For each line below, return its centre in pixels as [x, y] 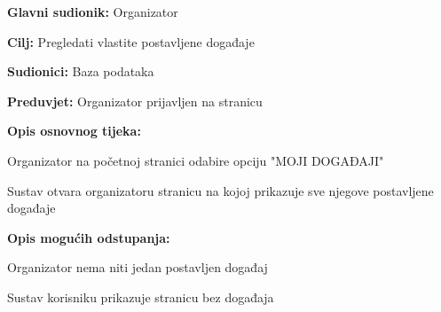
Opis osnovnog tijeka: [74, 131]
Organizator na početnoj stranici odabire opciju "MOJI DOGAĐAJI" [196, 160]
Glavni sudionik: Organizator [93, 12]
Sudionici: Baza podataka [81, 71]
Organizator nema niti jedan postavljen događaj [138, 267]
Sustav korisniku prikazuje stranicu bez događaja [141, 296]
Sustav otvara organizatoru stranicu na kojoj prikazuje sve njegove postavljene [220, 190]
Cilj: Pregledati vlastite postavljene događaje [131, 41]
